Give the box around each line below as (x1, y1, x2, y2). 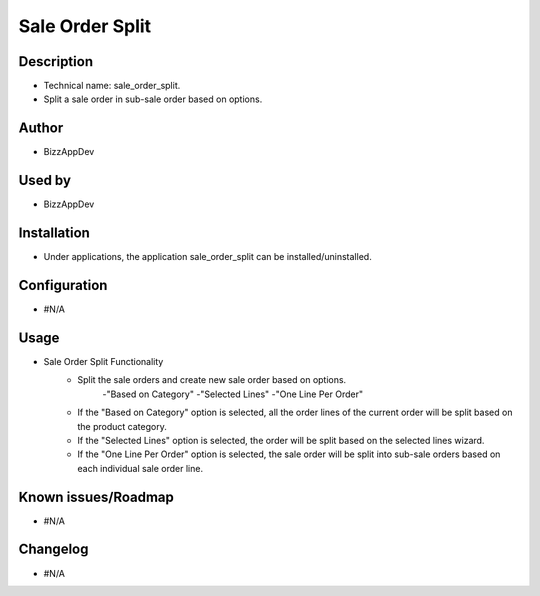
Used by (18, 172, 72, 189)
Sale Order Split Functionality (43, 355, 164, 367)
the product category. (77, 420, 167, 432)
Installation (18, 225, 90, 242)
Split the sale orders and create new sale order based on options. (77, 374, 347, 386)
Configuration (18, 276, 108, 294)
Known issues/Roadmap (18, 488, 175, 505)
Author (18, 120, 64, 137)
